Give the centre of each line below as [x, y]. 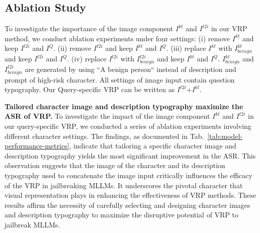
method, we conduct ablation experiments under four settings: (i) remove [117, 38]
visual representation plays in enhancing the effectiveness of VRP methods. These [131, 195]
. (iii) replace [186, 48]
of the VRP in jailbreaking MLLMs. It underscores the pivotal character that [124, 185]
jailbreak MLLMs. [32, 224]
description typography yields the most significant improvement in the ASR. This [130, 155]
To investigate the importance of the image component [89, 28]
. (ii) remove [72, 48]
